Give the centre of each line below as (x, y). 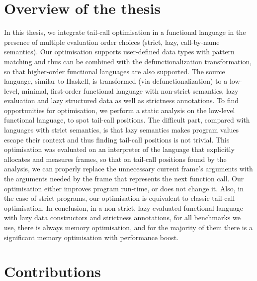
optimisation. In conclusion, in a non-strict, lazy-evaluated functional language (124, 208)
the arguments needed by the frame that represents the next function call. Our (124, 179)
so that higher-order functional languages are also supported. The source (115, 71)
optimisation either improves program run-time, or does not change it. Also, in (124, 188)
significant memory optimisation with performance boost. (91, 237)
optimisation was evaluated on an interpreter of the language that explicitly (119, 149)
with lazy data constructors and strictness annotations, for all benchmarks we (122, 217)
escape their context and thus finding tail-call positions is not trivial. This (117, 139)
